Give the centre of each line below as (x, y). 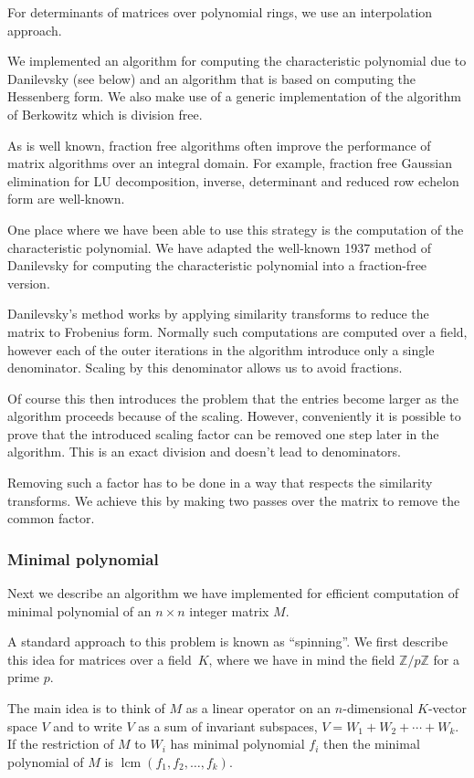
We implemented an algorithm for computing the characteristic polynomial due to (237, 61)
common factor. (51, 518)
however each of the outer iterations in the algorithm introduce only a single (221, 349)
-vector (447, 708)
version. (29, 283)
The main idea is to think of (86, 708)
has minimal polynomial (237, 744)
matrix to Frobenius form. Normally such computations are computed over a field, (237, 331)
